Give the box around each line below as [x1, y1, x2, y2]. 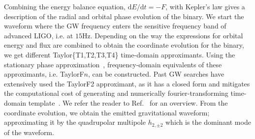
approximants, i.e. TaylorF [4, 69, 84, 79]
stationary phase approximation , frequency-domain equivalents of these [4, 59, 222, 69]
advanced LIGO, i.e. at [4, 30, 73, 40]
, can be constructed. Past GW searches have [88, 69, 224, 79]
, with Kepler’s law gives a [165, 1, 245, 11]
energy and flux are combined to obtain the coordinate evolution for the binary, [4, 40, 244, 50]
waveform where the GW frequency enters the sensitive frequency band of [4, 21, 226, 31]
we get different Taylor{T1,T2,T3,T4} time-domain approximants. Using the [4, 49, 235, 59]
